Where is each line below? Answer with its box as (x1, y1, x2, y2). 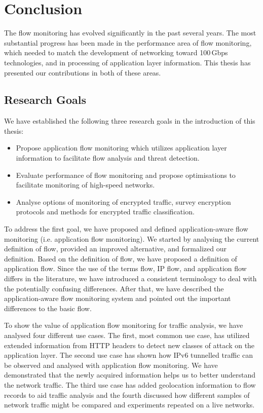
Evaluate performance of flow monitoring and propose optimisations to (16, 169, 236, 180)
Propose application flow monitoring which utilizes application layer (16, 142, 227, 153)
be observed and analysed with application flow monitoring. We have (4, 359, 218, 370)
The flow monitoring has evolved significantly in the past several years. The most (4, 27, 256, 38)
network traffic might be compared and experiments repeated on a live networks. (4, 399, 255, 410)
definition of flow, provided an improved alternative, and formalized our (4, 243, 227, 254)
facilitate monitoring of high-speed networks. (16, 179, 155, 190)
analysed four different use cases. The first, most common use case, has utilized (4, 329, 250, 340)
